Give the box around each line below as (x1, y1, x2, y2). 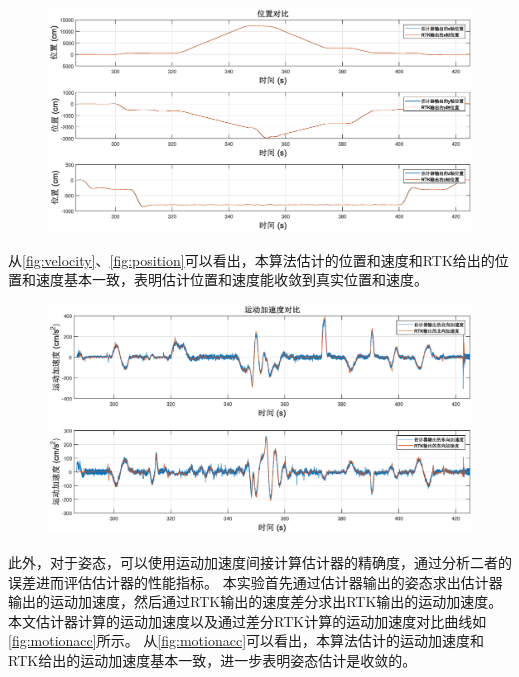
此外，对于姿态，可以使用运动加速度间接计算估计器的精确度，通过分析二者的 (8, 552, 512, 572)
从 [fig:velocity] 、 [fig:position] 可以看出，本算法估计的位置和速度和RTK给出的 (8, 249, 495, 270)
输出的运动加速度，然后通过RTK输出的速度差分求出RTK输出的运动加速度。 (8, 591, 503, 612)
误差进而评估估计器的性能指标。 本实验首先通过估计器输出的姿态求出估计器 (8, 571, 503, 592)
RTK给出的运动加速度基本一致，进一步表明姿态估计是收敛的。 (8, 649, 417, 670)
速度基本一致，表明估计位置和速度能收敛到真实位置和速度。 (35, 269, 428, 290)
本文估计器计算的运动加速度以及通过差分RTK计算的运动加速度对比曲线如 (8, 610, 487, 631)
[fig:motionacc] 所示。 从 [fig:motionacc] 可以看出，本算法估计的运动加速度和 (8, 630, 485, 651)
